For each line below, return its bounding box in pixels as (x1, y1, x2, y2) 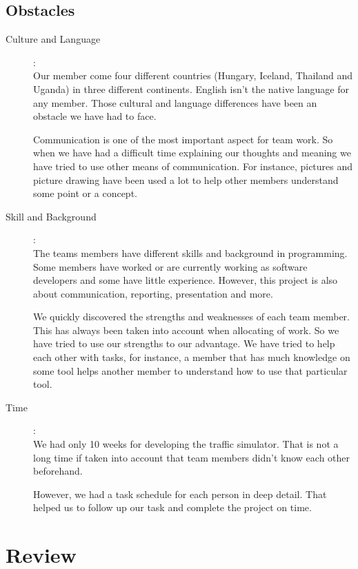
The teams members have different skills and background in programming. (33, 245, 348, 260)
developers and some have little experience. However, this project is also (33, 273, 338, 287)
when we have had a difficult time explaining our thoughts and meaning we (33, 145, 351, 160)
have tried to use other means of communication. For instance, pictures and (33, 158, 353, 173)
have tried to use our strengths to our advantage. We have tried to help (33, 336, 335, 351)
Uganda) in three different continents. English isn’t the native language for (33, 81, 349, 96)
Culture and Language (6, 32, 101, 46)
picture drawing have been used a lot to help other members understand (33, 172, 339, 187)
